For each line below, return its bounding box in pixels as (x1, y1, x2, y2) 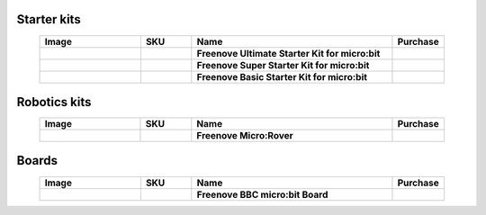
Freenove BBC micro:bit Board (196, 188, 328, 201)
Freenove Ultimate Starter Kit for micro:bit (196, 47, 381, 59)
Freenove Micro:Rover (196, 130, 294, 142)
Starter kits (16, 12, 81, 27)
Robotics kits (16, 94, 92, 110)
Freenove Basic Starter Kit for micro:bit (196, 70, 368, 83)
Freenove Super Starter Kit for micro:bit (196, 58, 370, 71)
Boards (16, 153, 58, 168)
